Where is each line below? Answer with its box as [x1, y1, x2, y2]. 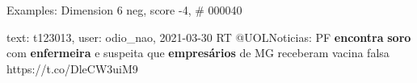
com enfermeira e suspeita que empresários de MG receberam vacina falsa [6, 44, 390, 61]
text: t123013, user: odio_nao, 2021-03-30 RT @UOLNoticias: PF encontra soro [6, 28, 411, 45]
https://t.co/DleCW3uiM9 [6, 60, 138, 77]
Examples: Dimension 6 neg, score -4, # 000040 [6, 2, 242, 18]
